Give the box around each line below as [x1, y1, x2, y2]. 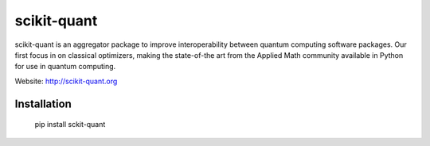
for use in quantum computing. [14, 62, 116, 71]
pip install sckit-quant [34, 120, 106, 129]
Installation [14, 97, 72, 110]
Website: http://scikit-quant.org [14, 76, 118, 86]
